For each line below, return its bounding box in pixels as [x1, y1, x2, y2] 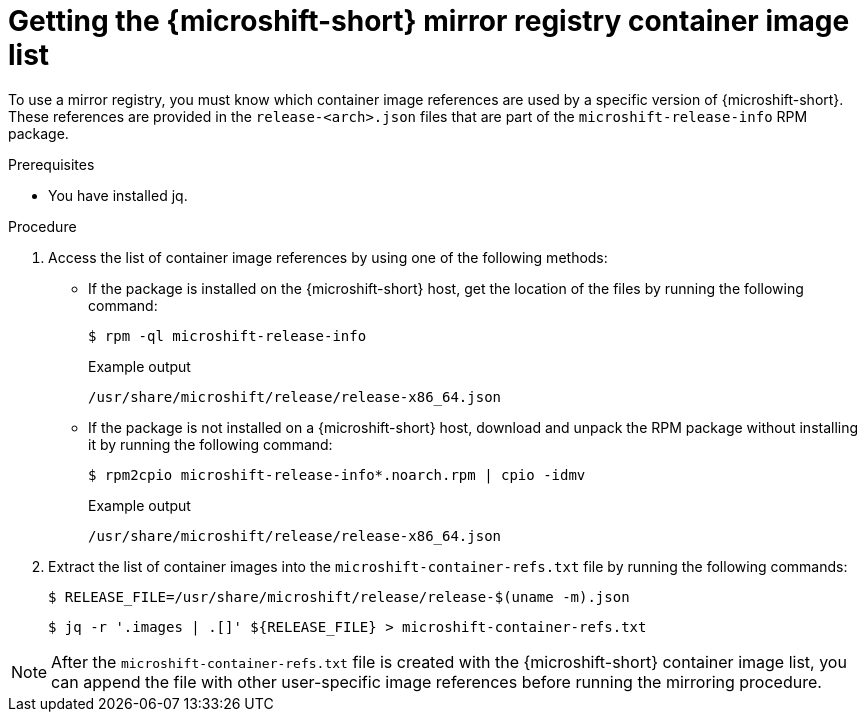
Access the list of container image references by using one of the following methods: [48, 248, 608, 266]
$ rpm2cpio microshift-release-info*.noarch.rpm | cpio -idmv [88, 466, 586, 483]
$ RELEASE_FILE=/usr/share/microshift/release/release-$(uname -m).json [48, 588, 630, 605]
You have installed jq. [48, 186, 188, 204]
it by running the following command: [88, 435, 333, 453]
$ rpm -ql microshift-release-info [88, 327, 367, 344]
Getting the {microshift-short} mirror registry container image [8, 4, 850, 38]
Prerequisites [8, 155, 95, 173]
